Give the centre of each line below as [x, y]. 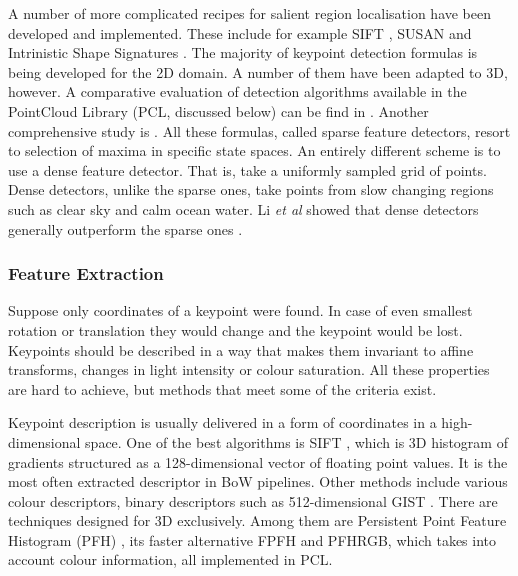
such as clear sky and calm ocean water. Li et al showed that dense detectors [243, 208]
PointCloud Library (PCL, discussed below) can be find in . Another [218, 110]
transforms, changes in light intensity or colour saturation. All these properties [249, 369]
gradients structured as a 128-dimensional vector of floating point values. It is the [258, 461]
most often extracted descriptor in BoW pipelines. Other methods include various [258, 481]
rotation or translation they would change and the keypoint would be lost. [235, 329]
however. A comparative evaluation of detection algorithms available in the [237, 91]
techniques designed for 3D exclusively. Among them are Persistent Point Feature [257, 520]
